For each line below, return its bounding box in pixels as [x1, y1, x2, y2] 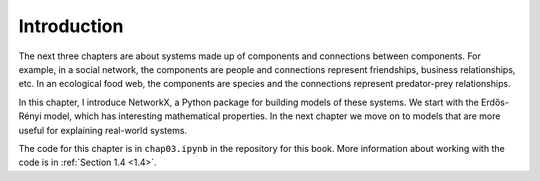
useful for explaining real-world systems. [18, 124, 188, 136]
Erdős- [480, 96, 510, 108]
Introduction [18, 15, 124, 37]
